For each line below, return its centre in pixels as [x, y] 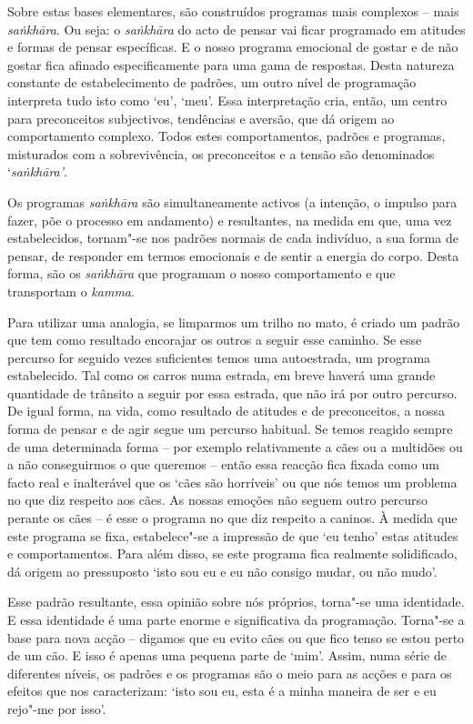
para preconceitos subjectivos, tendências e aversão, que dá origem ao [201, 118]
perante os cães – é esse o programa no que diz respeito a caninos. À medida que [232, 518]
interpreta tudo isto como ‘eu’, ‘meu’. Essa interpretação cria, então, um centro [227, 100]
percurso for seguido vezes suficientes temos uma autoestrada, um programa [219, 357]
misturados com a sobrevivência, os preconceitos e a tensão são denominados [221, 153]
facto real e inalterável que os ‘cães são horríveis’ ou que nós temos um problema [232, 482]
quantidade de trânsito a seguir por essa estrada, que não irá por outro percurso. [232, 392]
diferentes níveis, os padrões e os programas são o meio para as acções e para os [230, 673]
